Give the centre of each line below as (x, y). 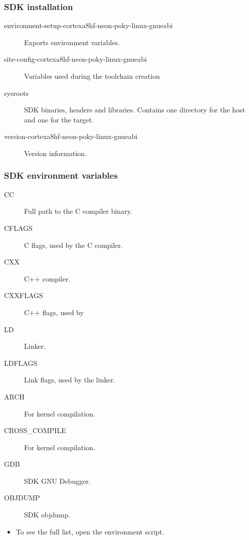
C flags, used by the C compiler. (73, 245)
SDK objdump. (47, 515)
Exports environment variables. (72, 42)
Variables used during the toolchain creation (92, 76)
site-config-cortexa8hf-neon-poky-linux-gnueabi (75, 59)
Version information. (56, 153)
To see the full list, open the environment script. (90, 531)
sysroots (17, 93)
